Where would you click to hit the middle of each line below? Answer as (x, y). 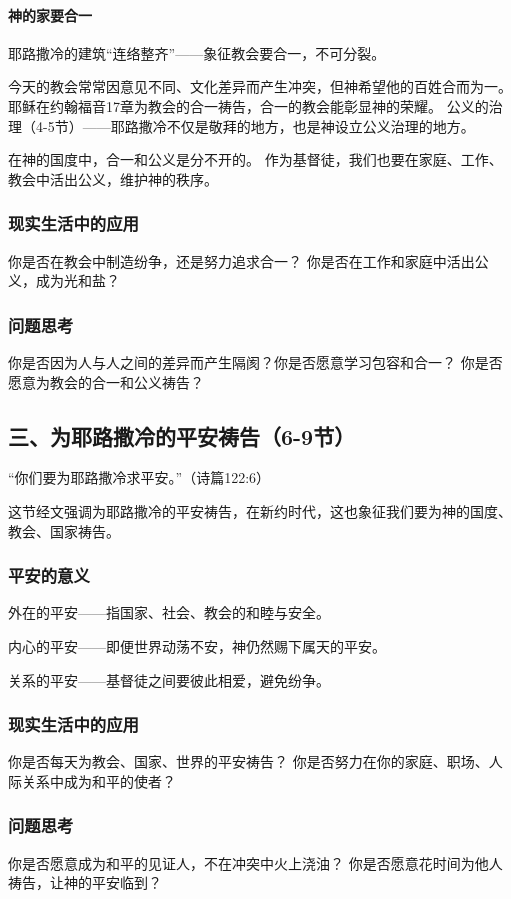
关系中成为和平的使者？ (98, 780)
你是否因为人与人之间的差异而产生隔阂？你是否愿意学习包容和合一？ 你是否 (255, 361)
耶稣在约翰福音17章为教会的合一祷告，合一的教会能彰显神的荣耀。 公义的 (248, 105)
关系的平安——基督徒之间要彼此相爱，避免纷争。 (169, 679)
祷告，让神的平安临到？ (85, 882)
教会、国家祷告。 (64, 530)
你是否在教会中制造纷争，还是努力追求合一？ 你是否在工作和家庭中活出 (241, 260)
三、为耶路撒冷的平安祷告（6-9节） (182, 435)
